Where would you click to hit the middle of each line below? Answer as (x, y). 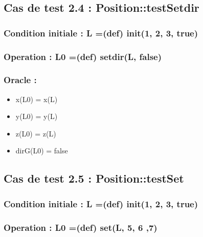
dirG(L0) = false (42, 151)
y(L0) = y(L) (37, 116)
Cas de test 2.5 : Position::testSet (94, 178)
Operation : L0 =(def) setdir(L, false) (83, 56)
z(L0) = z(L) (36, 133)
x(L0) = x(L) (37, 99)
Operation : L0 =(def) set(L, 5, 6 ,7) (81, 227)
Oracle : (20, 80)
